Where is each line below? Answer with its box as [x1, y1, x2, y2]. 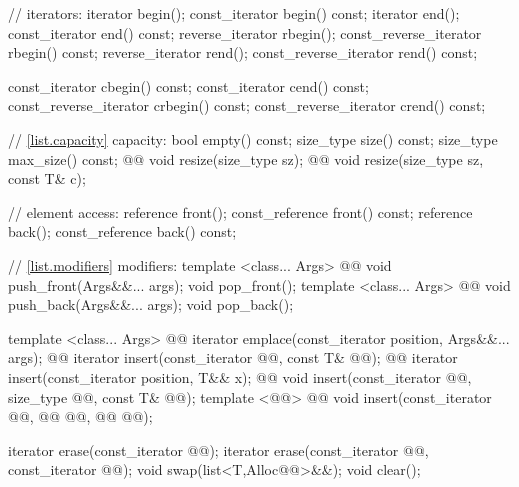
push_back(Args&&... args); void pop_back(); [8, 294, 294, 315]
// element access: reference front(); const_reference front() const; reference [8, 201, 473, 222]
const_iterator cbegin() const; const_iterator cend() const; [8, 75, 369, 96]
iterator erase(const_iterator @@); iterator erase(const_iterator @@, [8, 439, 429, 460]
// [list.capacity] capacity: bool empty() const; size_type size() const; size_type [8, 128, 498, 149]
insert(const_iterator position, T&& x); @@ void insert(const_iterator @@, [8, 366, 472, 387]
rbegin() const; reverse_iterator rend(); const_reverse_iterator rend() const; [8, 42, 478, 63]
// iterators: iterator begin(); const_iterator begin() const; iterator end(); [8, 3, 460, 23]
